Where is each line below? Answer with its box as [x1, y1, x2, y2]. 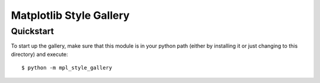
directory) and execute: [11, 51, 68, 58]
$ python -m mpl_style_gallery [21, 65, 113, 71]
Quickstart [11, 26, 55, 36]
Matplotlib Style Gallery [11, 9, 130, 22]
